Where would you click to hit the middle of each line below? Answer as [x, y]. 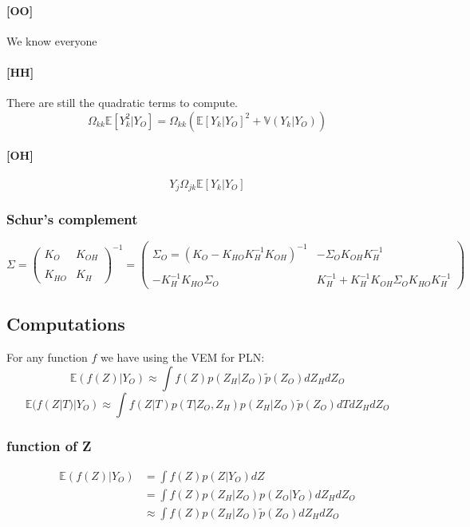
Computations [66, 324]
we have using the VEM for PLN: [182, 357]
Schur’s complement [72, 218]
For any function [47, 357]
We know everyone [52, 40]
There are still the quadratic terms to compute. [122, 103]
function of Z [49, 445]
